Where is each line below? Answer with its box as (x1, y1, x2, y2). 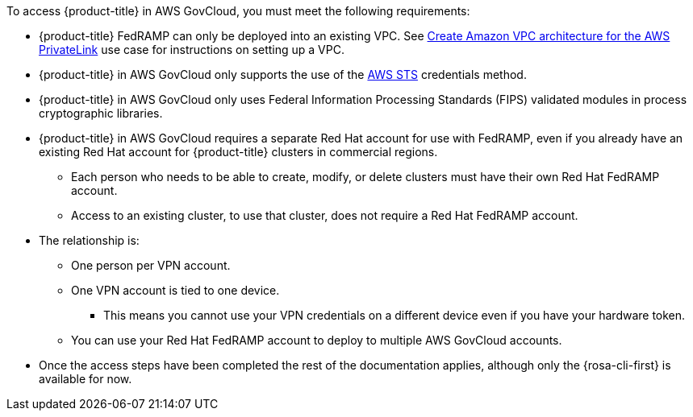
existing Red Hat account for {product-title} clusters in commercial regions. (39, 145, 438, 159)
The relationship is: (39, 233, 140, 247)
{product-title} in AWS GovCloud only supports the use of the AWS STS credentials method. (39, 68, 527, 81)
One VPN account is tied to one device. (71, 283, 280, 297)
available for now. (39, 372, 132, 386)
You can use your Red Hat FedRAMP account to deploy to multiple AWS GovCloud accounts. (71, 333, 562, 347)
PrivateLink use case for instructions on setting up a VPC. (39, 43, 344, 56)
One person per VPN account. (71, 258, 231, 272)
